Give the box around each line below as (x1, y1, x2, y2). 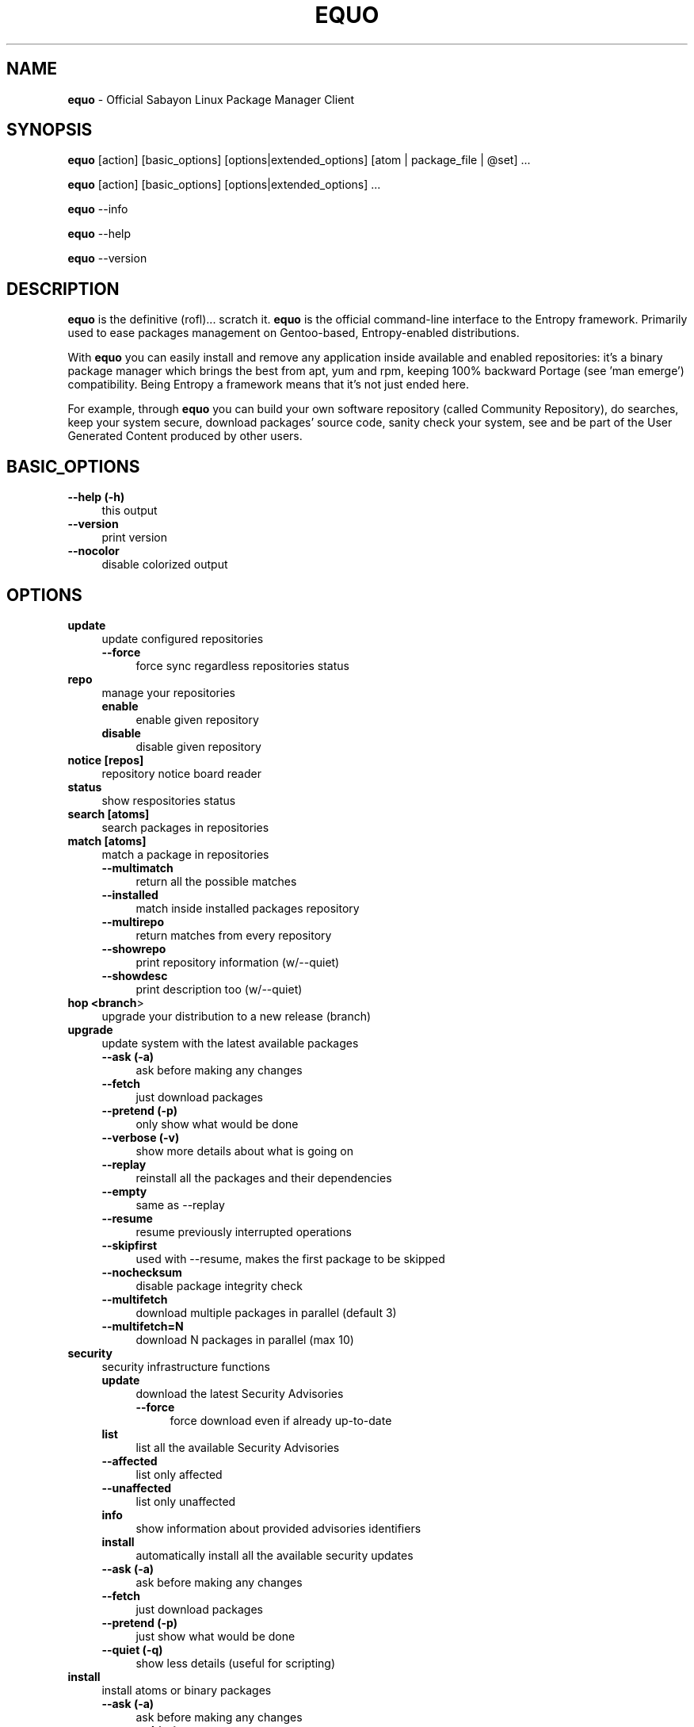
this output (101, 504, 158, 518)
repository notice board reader (101, 766, 261, 780)
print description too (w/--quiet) (135, 982, 303, 996)
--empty (101, 1184, 147, 1198)
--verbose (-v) (101, 1130, 180, 1144)
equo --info (67, 202, 128, 216)
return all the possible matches (135, 874, 297, 888)
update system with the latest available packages (101, 1036, 359, 1050)
